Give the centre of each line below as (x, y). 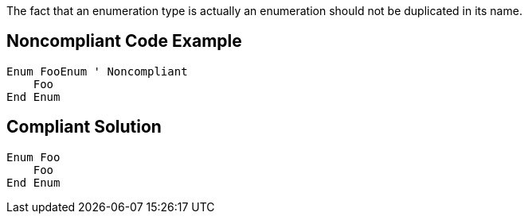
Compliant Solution (84, 127)
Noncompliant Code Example (124, 41)
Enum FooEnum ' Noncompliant (97, 71)
